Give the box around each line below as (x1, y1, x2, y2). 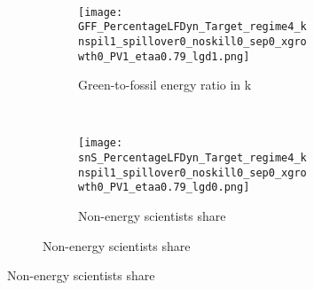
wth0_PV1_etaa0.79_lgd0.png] (78, 181, 250, 194)
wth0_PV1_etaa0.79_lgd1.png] (78, 50, 250, 63)
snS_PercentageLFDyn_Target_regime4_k (78, 152, 307, 165)
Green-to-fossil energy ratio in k (78, 75, 252, 94)
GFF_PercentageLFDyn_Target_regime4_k (78, 20, 307, 34)
